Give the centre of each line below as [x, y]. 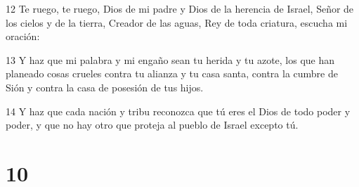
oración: [23, 36]
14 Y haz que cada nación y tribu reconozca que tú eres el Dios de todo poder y [178, 111]
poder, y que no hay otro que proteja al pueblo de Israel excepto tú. [152, 125]
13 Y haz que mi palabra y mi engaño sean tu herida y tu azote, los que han [170, 59]
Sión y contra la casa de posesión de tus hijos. [105, 87]
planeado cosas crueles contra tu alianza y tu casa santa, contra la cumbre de [172, 73]
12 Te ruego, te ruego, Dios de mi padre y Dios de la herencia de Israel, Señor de [180, 8]
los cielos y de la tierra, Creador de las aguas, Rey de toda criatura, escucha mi [177, 22]
